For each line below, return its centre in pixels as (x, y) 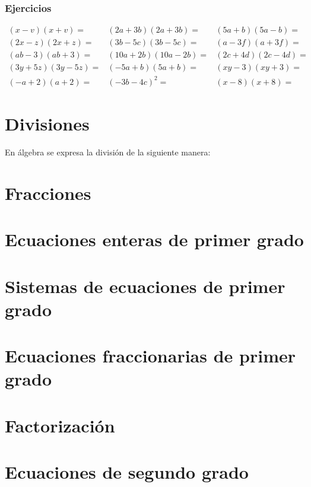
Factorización (60, 425)
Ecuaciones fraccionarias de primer (150, 356)
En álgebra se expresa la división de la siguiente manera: (108, 152)
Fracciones (48, 192)
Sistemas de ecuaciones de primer (145, 286)
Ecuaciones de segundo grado (127, 472)
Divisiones (47, 124)
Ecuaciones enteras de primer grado (154, 239)
